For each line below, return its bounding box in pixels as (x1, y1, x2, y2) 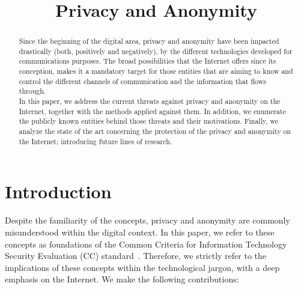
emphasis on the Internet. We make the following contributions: (5, 273, 239, 285)
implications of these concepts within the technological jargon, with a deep (5, 261, 280, 273)
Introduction (5, 179, 112, 204)
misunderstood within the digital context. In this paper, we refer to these (5, 225, 275, 238)
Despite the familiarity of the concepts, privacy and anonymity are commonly (5, 214, 290, 227)
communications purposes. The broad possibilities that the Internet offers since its (19, 56, 276, 66)
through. (19, 86, 46, 96)
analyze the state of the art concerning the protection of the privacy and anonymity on (19, 126, 291, 136)
